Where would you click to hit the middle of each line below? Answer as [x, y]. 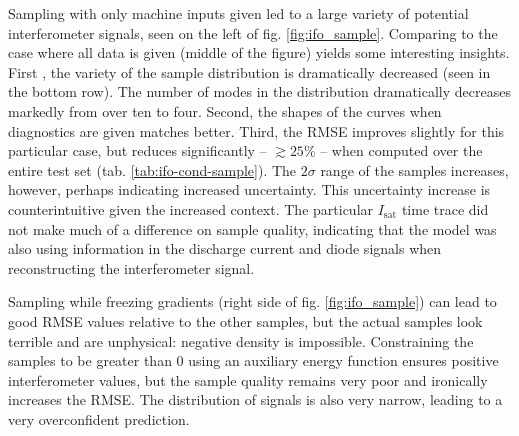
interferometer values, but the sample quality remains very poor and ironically [248, 379]
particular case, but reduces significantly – [137, 150]
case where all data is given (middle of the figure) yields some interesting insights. [259, 52]
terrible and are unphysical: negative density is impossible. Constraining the [241, 340]
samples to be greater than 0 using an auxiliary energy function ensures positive [253, 360]
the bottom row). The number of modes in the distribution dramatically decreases [259, 91]
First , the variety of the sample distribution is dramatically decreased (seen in [249, 71]
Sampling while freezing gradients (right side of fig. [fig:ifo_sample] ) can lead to [252, 301]
